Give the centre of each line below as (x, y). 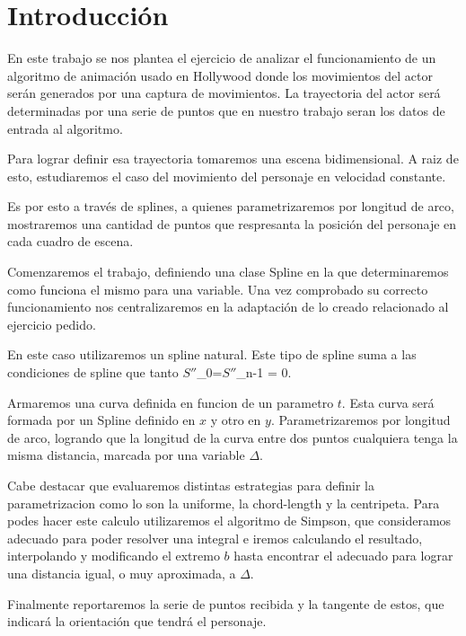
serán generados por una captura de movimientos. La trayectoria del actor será (224, 93)
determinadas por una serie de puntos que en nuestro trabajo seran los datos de (226, 110)
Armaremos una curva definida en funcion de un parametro (171, 402)
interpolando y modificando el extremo (114, 556)
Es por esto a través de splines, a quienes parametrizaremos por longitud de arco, (231, 206)
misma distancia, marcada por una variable (126, 455)
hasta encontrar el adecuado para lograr (343, 556)
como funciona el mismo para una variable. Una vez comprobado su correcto (218, 289)
